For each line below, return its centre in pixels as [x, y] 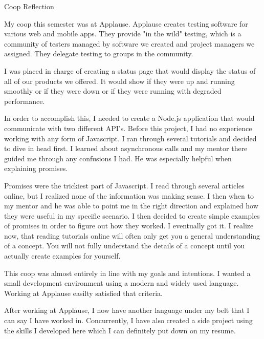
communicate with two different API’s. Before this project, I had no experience [128, 128]
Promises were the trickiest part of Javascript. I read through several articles [124, 185]
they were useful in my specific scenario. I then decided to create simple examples [132, 215]
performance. [25, 101]
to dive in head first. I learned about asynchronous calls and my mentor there [126, 148]
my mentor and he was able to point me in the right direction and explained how [131, 206]
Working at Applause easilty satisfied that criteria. [84, 293]
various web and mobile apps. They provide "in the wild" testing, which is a [123, 34]
